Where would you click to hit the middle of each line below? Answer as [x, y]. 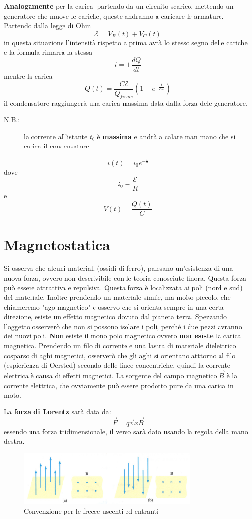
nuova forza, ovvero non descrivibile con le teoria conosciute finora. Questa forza [125, 278]
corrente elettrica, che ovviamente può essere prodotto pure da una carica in [119, 385]
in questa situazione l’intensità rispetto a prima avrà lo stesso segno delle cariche [126, 42]
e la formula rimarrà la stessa [48, 52]
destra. [14, 441]
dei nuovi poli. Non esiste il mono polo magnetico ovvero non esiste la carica [123, 336]
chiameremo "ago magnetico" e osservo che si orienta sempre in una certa [114, 307]
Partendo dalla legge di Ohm [47, 25]
